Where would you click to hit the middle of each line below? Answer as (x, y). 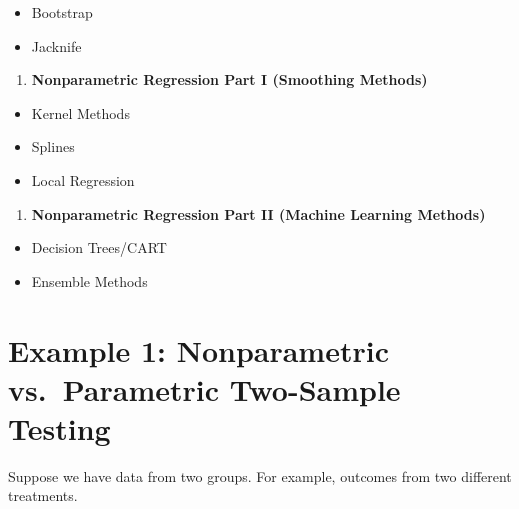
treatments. (43, 495)
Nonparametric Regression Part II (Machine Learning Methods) (258, 213)
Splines (53, 146)
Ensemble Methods (89, 280)
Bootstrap (62, 12)
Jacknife (56, 45)
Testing (59, 427)
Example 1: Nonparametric (198, 349)
